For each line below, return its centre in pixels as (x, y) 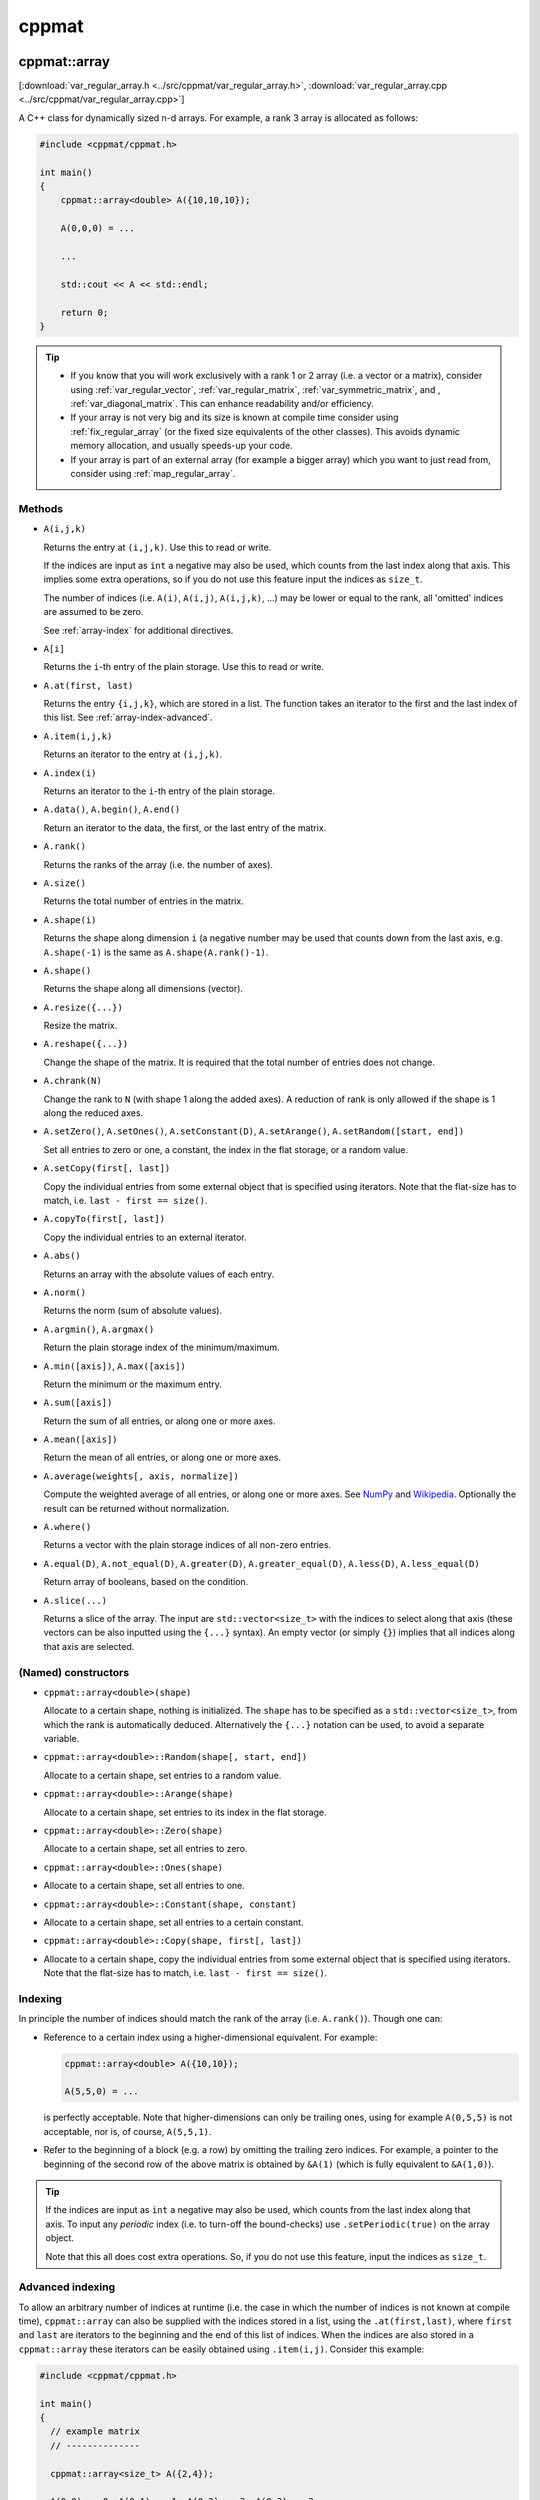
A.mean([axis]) (81, 1439)
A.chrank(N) (72, 1081)
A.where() (67, 1527)
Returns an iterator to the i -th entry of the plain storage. (159, 791)
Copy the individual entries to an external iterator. (145, 1237)
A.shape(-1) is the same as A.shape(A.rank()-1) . (156, 952)
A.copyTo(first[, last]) (104, 1219)
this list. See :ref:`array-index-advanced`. (128, 717)
